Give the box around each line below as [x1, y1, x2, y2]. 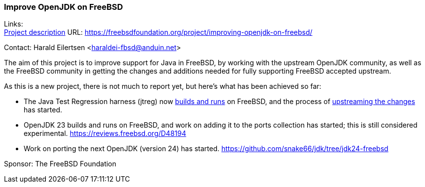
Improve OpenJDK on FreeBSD [4, 2, 123, 12]
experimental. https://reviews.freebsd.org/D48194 [24, 129, 186, 138]
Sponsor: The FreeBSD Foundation [4, 160, 116, 168]
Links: [4, 20, 23, 28]
